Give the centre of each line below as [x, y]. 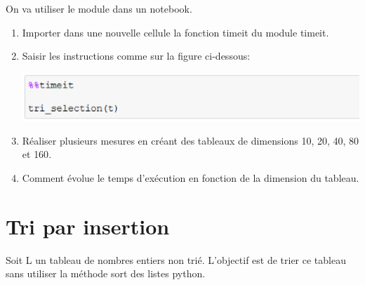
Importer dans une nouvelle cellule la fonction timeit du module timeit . [175, 32]
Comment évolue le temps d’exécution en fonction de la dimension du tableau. [191, 178]
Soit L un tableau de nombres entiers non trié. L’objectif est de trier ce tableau [176, 259]
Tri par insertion [88, 226]
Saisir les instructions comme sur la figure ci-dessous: [136, 56]
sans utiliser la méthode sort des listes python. [106, 273]
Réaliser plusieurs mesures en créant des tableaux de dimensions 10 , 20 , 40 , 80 [191, 140]
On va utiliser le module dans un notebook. [99, 8]
